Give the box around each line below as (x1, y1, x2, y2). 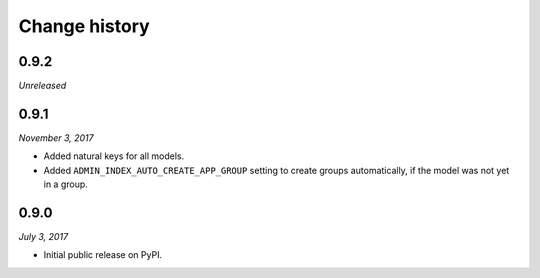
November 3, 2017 (18, 131, 94, 144)
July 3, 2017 (18, 231, 69, 243)
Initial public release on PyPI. (43, 249, 163, 261)
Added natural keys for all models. (43, 150, 185, 162)
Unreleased (18, 80, 67, 92)
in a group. (43, 178, 89, 190)
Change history (18, 15, 150, 37)
